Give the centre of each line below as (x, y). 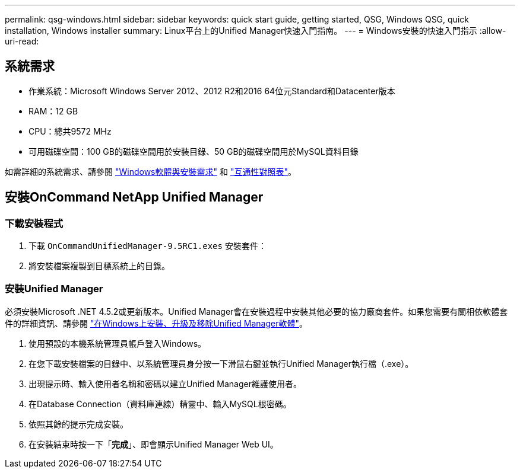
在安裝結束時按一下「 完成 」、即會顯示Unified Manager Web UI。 (153, 444)
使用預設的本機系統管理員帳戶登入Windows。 (118, 343)
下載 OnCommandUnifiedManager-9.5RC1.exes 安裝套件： (148, 246)
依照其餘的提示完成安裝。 (78, 424)
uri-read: (22, 41)
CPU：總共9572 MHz (70, 131)
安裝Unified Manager (54, 289)
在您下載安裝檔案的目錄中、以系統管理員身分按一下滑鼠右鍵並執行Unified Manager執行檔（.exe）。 (221, 363)
